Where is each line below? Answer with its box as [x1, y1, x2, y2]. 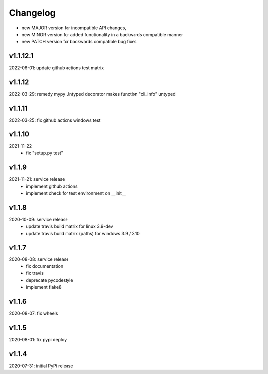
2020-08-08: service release [9, 256, 69, 262]
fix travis [26, 270, 44, 276]
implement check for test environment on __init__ [26, 190, 126, 196]
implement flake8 [26, 284, 62, 290]
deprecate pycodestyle [26, 277, 73, 283]
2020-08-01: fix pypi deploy [9, 337, 67, 342]
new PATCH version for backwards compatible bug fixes [21, 39, 137, 45]
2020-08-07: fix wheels [9, 310, 58, 316]
